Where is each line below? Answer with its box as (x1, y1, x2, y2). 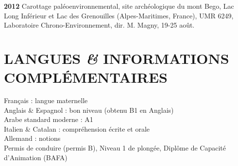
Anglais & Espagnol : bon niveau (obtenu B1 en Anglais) (4, 105, 174, 115)
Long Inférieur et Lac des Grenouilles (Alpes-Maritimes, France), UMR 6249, (4, 10, 234, 20)
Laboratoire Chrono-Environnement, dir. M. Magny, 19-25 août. (4, 20, 195, 30)
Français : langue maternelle (4, 95, 88, 106)
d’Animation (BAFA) (4, 152, 68, 162)
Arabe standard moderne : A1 (4, 114, 93, 124)
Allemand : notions (4, 133, 61, 143)
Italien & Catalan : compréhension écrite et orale (4, 123, 150, 134)
